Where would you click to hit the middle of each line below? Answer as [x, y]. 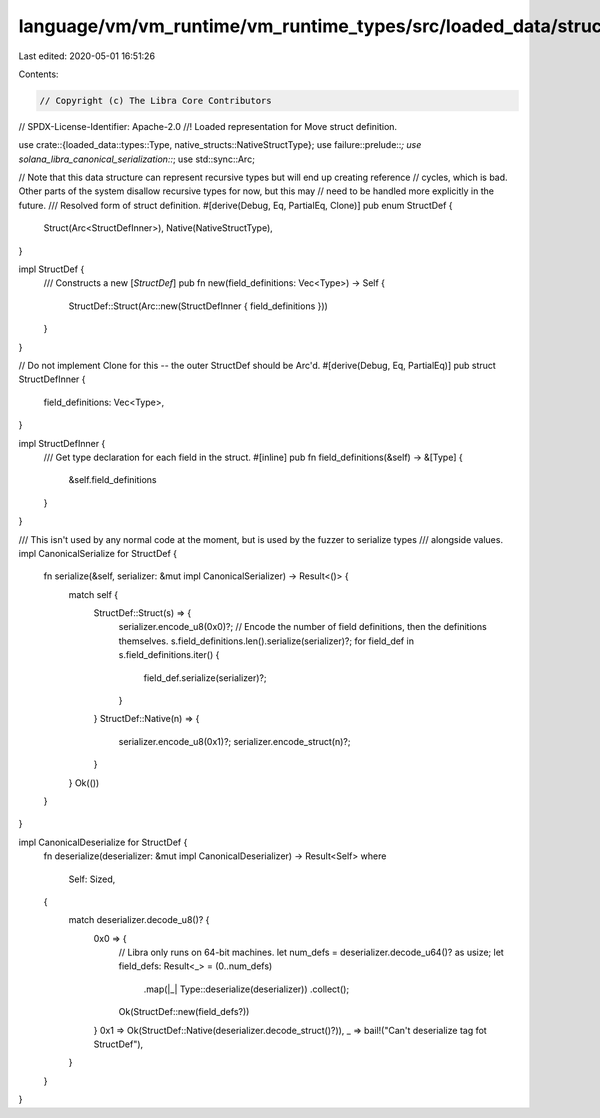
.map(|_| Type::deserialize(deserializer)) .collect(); [246, 989]
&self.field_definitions [112, 480]
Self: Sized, [92, 879]
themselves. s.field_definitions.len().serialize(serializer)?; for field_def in [266, 641]
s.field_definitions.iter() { [169, 655]
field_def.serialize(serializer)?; [205, 677]
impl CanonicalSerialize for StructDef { [97, 553]
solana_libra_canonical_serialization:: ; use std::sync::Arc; [136, 159]
